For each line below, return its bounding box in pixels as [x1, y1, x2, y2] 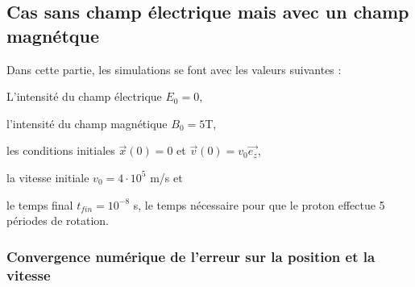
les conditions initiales [6, 142, 115, 159]
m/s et [150, 168, 183, 185]
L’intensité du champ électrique [6, 88, 162, 105]
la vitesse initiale [6, 168, 89, 185]
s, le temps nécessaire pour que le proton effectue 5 [133, 196, 385, 213]
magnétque [6, 23, 100, 48]
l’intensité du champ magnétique [6, 114, 168, 131]
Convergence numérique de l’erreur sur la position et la [6, 246, 376, 266]
